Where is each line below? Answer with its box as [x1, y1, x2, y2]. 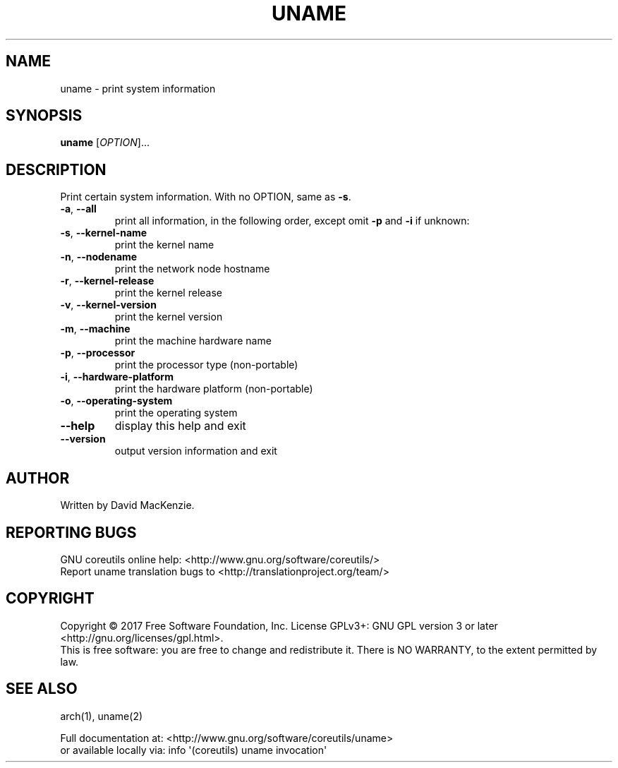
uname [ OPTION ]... [60, 136, 150, 149]
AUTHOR [6, 469, 70, 487]
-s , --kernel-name [60, 227, 147, 239]
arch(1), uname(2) [60, 709, 143, 722]
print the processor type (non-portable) [114, 359, 298, 371]
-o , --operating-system [60, 395, 173, 407]
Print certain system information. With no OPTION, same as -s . [60, 191, 351, 203]
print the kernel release [114, 287, 222, 299]
